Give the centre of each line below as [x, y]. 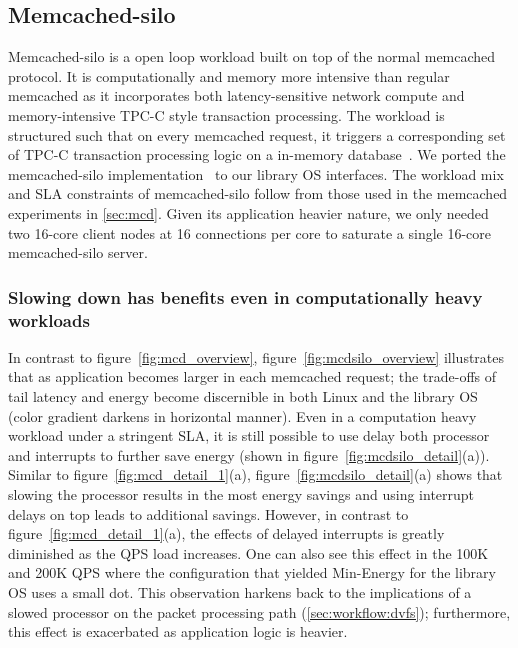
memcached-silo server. [78, 252]
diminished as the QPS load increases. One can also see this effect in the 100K [248, 552]
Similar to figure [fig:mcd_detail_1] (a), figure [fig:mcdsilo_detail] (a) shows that [255, 474]
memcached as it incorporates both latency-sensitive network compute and [236, 95]
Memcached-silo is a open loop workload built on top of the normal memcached [252, 56]
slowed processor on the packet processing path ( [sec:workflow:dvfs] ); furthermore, [259, 611]
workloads [49, 319]
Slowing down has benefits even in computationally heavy [245, 296]
